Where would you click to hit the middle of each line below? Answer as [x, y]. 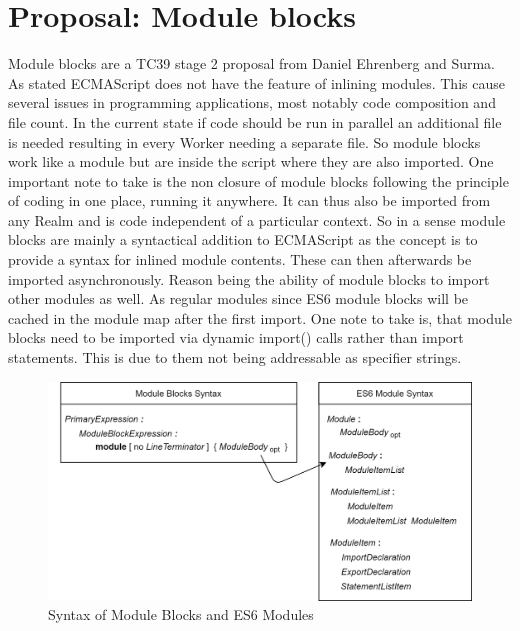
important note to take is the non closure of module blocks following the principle [258, 180]
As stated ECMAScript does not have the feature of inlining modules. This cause [256, 82]
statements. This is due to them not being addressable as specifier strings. [235, 357]
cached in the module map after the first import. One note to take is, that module [260, 317]
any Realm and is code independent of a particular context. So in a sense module [257, 219]
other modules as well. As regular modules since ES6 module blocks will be [238, 298]
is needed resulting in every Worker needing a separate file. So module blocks [244, 141]
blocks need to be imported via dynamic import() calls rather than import [236, 337]
